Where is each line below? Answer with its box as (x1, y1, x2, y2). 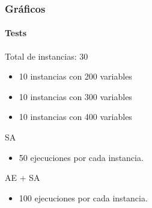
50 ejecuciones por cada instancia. (19, 151, 144, 163)
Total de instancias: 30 (5, 49, 88, 62)
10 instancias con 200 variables (19, 70, 132, 83)
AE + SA (5, 171, 40, 184)
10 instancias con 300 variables (19, 90, 132, 102)
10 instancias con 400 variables (19, 110, 132, 123)
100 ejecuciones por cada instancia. (19, 191, 148, 204)
